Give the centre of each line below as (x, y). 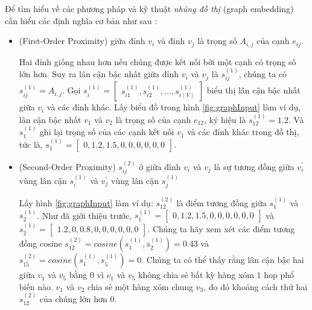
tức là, (31, 144)
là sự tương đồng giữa (254, 166)
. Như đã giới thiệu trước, (84, 215)
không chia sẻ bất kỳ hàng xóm (196, 275)
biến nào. (36, 286)
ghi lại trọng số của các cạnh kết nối (107, 132)
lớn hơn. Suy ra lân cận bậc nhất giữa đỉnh (99, 74)
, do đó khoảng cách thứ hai (256, 286)
